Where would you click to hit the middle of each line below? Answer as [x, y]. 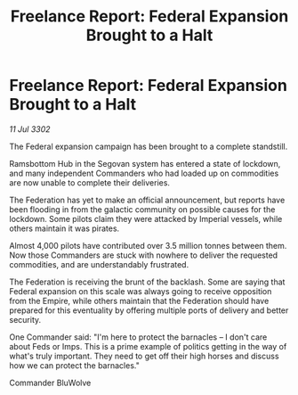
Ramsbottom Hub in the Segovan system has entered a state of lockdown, [145, 163]
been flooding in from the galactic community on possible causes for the [142, 209]
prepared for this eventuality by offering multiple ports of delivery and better [149, 310]
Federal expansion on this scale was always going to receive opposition [141, 291]
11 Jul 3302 [30, 129]
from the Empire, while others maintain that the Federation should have [139, 300]
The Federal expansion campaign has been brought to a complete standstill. [149, 146]
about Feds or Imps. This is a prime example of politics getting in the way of [148, 346]
